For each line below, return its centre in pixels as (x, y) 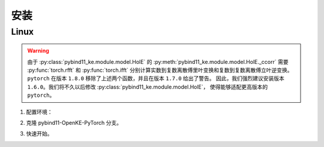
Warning (38, 51)
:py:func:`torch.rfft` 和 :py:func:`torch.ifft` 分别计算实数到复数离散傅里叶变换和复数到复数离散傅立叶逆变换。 (160, 70)
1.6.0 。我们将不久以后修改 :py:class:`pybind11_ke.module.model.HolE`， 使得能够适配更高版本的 (148, 87)
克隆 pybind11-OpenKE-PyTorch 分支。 (74, 122)
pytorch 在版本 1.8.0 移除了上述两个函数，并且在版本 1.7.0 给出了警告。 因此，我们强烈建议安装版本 (156, 78)
